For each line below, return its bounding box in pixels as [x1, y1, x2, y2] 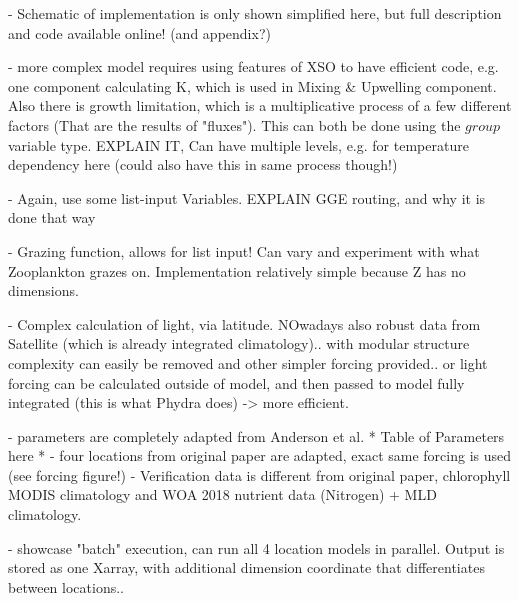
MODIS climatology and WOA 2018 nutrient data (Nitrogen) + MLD [8, 484, 437, 505]
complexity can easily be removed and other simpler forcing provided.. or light [8, 352, 488, 373]
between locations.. [8, 576, 124, 597]
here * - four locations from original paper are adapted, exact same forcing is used [8, 445, 512, 466]
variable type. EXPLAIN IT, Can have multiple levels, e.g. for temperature [8, 134, 469, 155]
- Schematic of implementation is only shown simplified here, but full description [8, 3, 502, 23]
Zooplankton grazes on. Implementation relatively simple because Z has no [8, 260, 466, 281]
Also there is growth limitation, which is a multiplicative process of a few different [8, 95, 512, 116]
